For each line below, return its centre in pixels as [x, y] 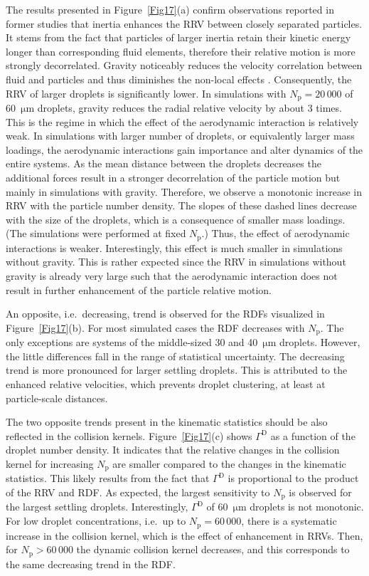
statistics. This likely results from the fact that [108, 478]
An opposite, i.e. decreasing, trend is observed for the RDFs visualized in [165, 314]
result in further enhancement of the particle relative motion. [139, 289]
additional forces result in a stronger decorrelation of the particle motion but [173, 177]
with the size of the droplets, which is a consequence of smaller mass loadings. [176, 219]
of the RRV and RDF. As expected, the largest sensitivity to [138, 492]
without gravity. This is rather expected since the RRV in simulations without [176, 262]
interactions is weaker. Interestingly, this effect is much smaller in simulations [174, 247]
